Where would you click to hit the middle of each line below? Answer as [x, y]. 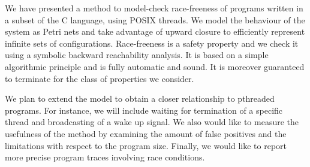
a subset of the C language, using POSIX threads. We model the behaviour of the [155, 19]
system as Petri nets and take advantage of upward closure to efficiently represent [155, 31]
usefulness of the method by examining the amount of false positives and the [146, 133]
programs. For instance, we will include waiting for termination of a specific [144, 110]
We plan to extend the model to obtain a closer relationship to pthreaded [140, 98]
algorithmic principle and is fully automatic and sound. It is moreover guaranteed [155, 66]
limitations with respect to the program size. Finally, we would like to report [146, 145]
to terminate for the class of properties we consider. [100, 78]
